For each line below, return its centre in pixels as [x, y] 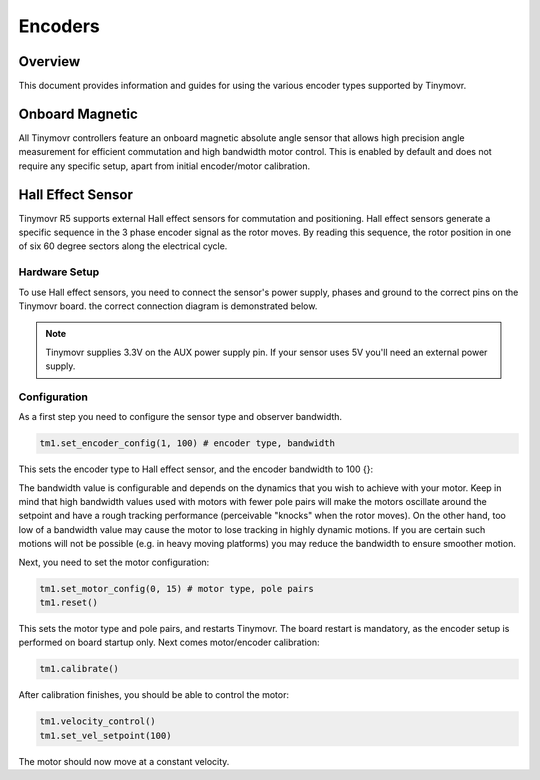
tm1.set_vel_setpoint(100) [105, 735]
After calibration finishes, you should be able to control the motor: [154, 695]
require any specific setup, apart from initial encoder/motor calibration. [164, 166]
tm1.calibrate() [79, 669]
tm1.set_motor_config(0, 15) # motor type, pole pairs [176, 588]
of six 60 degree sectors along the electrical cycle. [123, 246]
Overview [49, 61]
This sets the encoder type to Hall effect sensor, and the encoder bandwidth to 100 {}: [196, 469]
